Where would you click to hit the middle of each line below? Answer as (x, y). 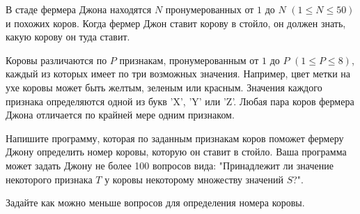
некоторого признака (49, 179)
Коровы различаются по (56, 60)
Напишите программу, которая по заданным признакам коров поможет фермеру (175, 138)
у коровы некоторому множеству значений (194, 179)
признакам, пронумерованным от (189, 60)
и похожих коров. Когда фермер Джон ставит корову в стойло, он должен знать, (176, 23)
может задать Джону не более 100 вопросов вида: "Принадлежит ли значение (170, 165)
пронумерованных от (210, 9)
